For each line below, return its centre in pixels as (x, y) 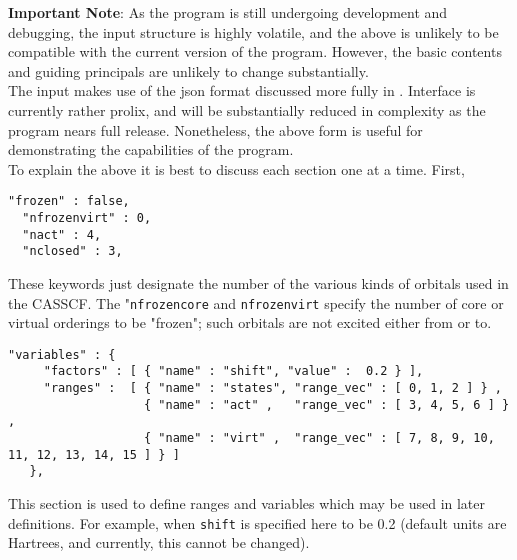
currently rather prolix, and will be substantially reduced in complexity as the (247, 109)
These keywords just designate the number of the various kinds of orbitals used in (258, 282)
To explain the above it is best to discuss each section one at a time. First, (236, 168)
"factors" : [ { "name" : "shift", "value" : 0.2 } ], (233, 371)
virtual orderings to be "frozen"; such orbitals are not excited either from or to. (250, 322)
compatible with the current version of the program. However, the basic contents (255, 51)
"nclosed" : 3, (72, 251)
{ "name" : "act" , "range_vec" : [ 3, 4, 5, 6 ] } (327, 404)
